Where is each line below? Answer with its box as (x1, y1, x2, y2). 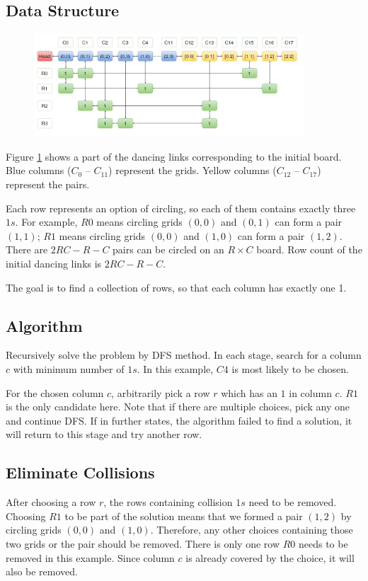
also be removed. (6, 564, 78, 579)
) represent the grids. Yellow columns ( (108, 163, 277, 178)
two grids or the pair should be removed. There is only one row (6, 536, 280, 551)
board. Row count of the (256, 242, 362, 257)
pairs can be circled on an (113, 242, 224, 257)
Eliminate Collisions (6, 461, 155, 483)
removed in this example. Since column (6, 550, 175, 565)
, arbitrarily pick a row (111, 385, 210, 400)
